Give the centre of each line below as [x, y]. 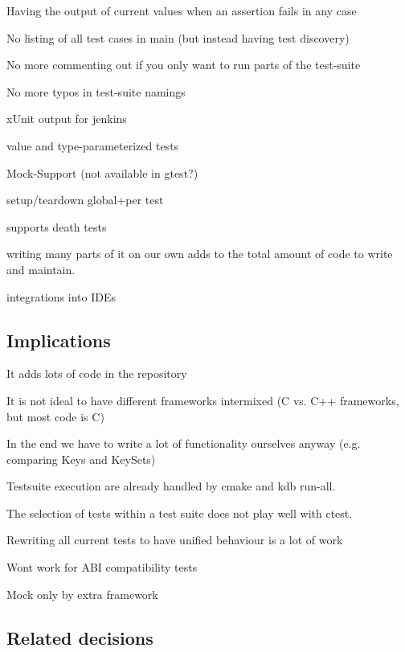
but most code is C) [55, 416]
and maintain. [41, 269]
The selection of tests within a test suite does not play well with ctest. [180, 513]
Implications [59, 340]
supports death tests [57, 226]
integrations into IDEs [61, 296]
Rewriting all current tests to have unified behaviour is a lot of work [175, 540]
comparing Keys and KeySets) [81, 459]
